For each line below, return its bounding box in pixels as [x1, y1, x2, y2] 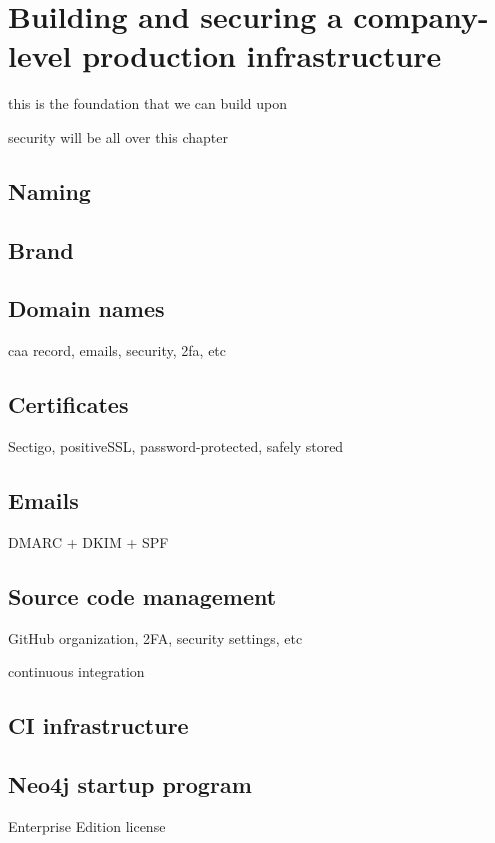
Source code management [8, 580, 277, 611]
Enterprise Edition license [8, 815, 166, 836]
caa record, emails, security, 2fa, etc [8, 340, 227, 361]
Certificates [8, 389, 129, 420]
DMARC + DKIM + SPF [8, 531, 169, 552]
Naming [8, 175, 91, 206]
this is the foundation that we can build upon [8, 93, 288, 114]
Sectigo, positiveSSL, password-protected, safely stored [8, 436, 344, 457]
